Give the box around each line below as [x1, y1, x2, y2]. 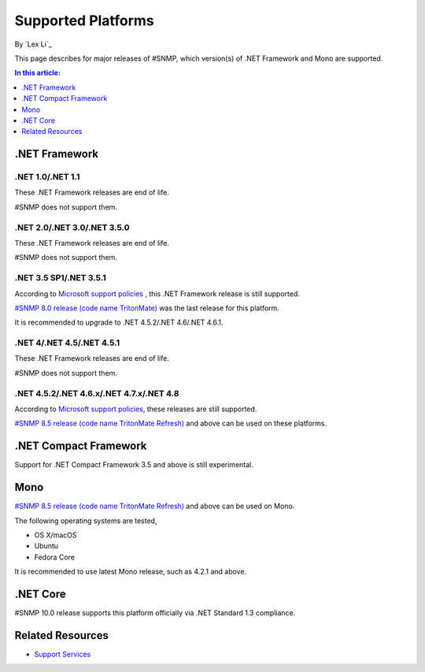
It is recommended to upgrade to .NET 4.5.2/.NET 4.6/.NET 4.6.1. [14, 317, 224, 327]
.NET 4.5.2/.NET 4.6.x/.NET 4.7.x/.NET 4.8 [14, 388, 179, 399]
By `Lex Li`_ [14, 39, 53, 49]
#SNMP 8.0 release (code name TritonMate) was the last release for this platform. [14, 303, 279, 313]
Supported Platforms [14, 12, 155, 29]
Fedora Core [34, 552, 75, 562]
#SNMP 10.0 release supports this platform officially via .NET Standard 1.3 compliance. [14, 608, 296, 618]
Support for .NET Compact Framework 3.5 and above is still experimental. [14, 460, 253, 470]
